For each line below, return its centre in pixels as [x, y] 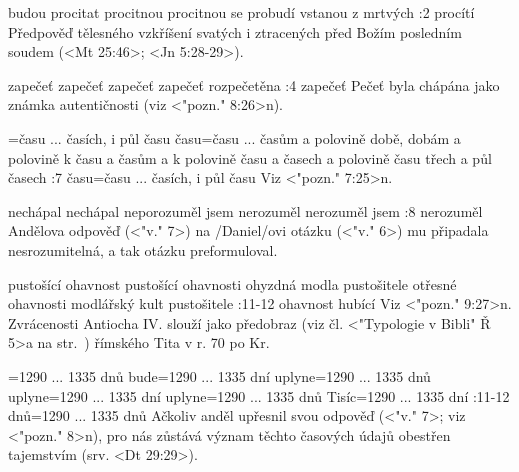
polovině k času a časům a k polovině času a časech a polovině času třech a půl [250, 157]
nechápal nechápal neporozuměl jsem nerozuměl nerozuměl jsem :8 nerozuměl [245, 210]
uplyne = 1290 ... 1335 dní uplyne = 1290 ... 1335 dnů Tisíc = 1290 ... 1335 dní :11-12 [259, 395]
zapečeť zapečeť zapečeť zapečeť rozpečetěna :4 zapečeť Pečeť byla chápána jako [254, 84]
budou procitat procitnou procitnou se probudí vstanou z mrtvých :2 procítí [241, 12]
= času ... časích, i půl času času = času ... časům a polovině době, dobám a [234, 137]
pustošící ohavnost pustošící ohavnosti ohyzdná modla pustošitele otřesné [232, 283]
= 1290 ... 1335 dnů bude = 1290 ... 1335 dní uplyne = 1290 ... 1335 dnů [219, 375]
